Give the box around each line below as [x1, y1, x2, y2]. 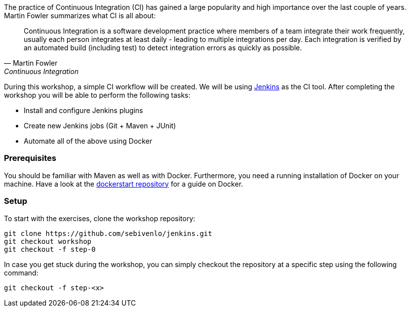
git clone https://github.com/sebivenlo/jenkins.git [4, 229, 212, 237]
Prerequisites [4, 153, 56, 163]
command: [4, 268, 39, 277]
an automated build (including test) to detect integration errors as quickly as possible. [24, 43, 302, 52]
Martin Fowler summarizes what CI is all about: [4, 11, 156, 20]
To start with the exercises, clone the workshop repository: [4, 214, 196, 223]
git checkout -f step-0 [4, 245, 96, 253]
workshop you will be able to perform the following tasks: [4, 91, 191, 99]
